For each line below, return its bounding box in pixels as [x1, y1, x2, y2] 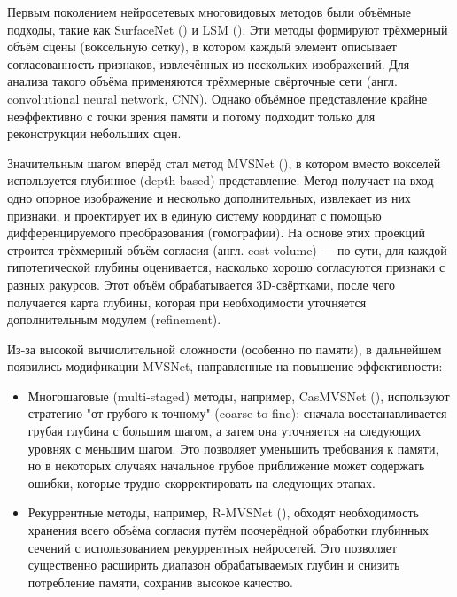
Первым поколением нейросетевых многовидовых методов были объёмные [7, 3, 411, 20]
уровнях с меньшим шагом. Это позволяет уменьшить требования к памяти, [27, 438, 439, 457]
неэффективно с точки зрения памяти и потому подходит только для [7, 106, 376, 125]
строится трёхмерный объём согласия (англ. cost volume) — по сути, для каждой [7, 240, 447, 259]
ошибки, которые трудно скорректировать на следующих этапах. [27, 473, 376, 492]
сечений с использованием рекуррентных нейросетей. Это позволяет [27, 538, 398, 556]
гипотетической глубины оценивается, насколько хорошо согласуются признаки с [7, 258, 445, 276]
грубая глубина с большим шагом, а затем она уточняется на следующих [27, 422, 422, 440]
